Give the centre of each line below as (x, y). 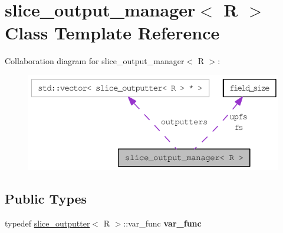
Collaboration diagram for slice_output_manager (95, 61)
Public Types (46, 199)
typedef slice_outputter (47, 223)
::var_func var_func (162, 223)
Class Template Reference (112, 33)
